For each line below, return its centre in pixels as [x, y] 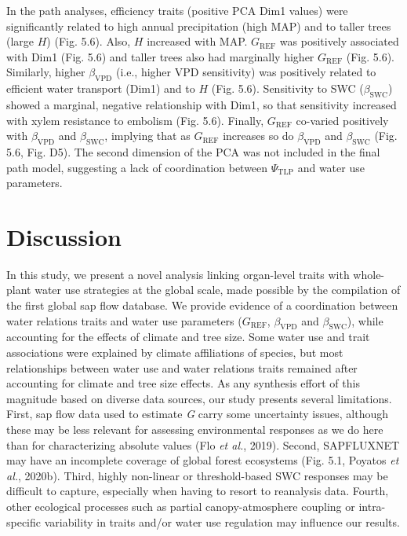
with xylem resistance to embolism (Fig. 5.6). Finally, [135, 120]
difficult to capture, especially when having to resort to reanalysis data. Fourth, [198, 491]
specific [24, 521]
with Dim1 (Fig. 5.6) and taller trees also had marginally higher [160, 56]
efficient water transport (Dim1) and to [101, 88]
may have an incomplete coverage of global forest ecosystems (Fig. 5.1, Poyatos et [203, 460]
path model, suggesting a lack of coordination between [137, 167]
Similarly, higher [46, 72]
